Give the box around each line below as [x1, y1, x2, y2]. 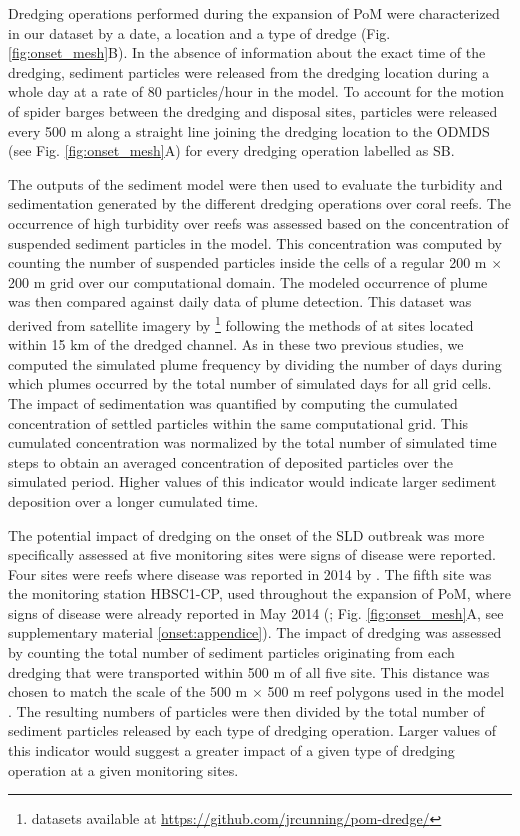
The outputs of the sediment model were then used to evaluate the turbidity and [8, 173, 503, 194]
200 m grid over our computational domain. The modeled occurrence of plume [8, 271, 488, 292]
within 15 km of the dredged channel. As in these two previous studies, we [8, 334, 464, 355]
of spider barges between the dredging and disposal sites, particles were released [8, 100, 498, 121]
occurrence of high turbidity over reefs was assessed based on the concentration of [8, 212, 509, 233]
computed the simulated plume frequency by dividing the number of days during [8, 353, 502, 374]
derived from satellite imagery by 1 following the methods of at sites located [8, 311, 474, 335]
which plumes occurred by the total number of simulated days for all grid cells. [8, 373, 492, 394]
